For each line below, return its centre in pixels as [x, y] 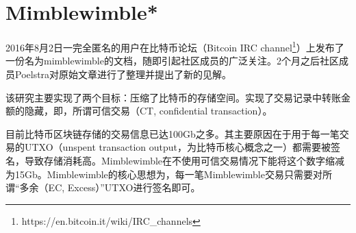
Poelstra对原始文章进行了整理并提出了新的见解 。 [123, 74]
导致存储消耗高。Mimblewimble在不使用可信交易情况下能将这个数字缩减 [185, 160]
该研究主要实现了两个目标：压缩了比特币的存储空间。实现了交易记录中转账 [173, 97]
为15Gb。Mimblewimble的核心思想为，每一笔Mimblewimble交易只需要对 [164, 174]
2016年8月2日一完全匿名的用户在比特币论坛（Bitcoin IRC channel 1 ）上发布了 [175, 46]
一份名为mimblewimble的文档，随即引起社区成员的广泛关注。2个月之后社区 [172, 61]
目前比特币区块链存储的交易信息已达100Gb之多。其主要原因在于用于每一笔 [173, 133]
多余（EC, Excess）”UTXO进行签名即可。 [110, 187]
